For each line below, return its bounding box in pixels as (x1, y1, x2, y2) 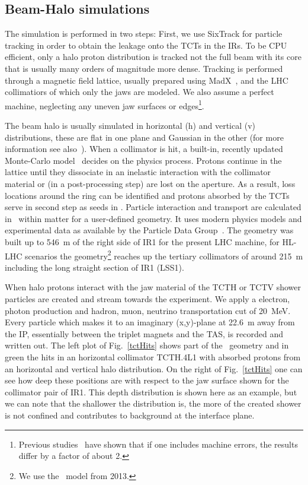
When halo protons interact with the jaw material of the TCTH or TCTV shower (5, 281, 301, 293)
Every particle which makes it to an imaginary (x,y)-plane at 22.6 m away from (5, 316, 295, 328)
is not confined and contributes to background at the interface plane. (5, 408, 255, 421)
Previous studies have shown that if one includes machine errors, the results (18, 438, 298, 450)
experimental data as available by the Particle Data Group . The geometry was (5, 224, 294, 236)
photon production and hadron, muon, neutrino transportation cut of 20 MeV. (5, 304, 291, 316)
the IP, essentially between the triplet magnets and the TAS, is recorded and (5, 327, 283, 340)
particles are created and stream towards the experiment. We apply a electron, (5, 292, 290, 305)
